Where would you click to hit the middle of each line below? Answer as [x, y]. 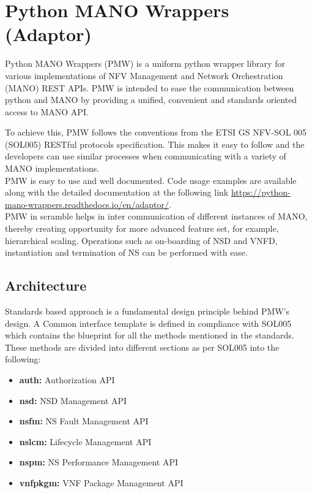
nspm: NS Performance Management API [99, 462]
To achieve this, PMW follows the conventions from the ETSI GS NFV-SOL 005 [156, 132]
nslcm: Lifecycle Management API [85, 441]
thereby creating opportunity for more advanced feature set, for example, [142, 228]
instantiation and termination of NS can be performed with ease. [126, 252]
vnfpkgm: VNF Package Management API [101, 482]
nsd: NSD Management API [73, 400]
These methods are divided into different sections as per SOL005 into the [142, 347]
